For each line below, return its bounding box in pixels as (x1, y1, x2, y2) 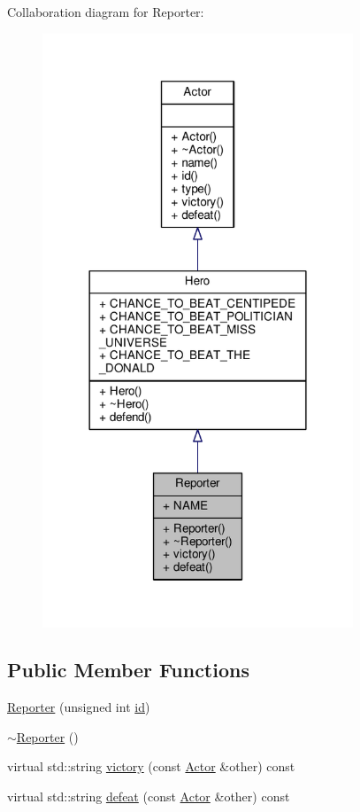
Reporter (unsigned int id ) (7, 698, 150, 716)
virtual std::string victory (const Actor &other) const (7, 757, 295, 776)
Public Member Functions (7, 656, 249, 683)
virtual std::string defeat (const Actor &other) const (7, 787, 290, 806)
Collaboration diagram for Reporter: (7, 3, 204, 20)
